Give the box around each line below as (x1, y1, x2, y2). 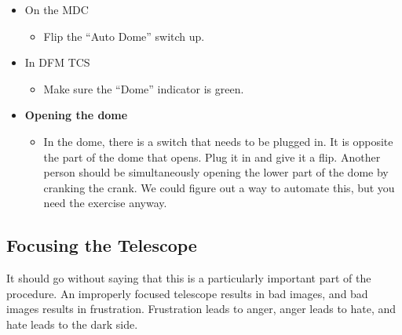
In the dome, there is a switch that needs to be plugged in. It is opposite (43, 133, 393, 149)
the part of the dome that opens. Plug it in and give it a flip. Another (43, 148, 381, 165)
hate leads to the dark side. (6, 315, 138, 332)
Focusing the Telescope (6, 233, 197, 257)
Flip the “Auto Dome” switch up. (43, 27, 205, 44)
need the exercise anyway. (43, 195, 167, 211)
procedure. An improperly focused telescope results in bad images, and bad (6, 285, 368, 301)
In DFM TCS (24, 54, 90, 71)
